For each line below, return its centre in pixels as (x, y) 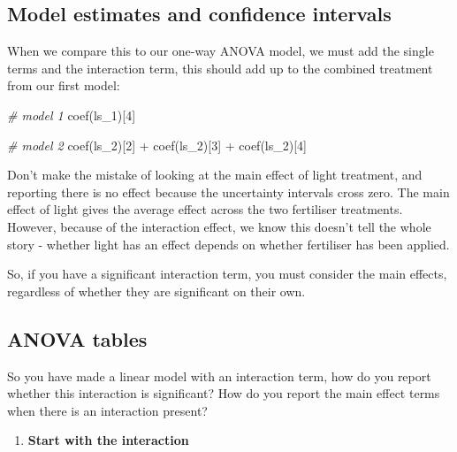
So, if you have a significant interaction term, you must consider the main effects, (227, 274)
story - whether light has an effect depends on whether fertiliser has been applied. (228, 244)
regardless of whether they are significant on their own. (156, 291)
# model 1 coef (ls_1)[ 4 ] (72, 115)
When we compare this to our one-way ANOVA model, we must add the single (221, 51)
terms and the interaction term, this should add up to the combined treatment (220, 68)
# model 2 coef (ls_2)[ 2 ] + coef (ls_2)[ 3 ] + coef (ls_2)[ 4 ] (157, 145)
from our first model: (64, 85)
